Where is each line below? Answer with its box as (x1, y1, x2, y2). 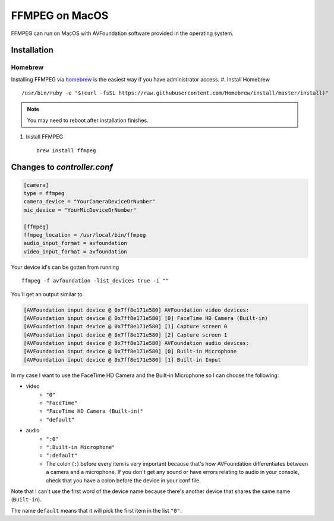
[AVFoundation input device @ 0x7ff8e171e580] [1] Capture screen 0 (23, 323, 228, 330)
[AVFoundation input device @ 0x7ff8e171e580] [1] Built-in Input (23, 356, 221, 363)
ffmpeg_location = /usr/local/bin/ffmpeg (23, 232, 146, 238)
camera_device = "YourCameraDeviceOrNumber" (23, 198, 156, 205)
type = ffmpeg (23, 190, 65, 197)
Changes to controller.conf (11, 162, 113, 172)
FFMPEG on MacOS (11, 9, 109, 22)
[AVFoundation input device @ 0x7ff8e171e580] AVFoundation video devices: (23, 306, 250, 313)
